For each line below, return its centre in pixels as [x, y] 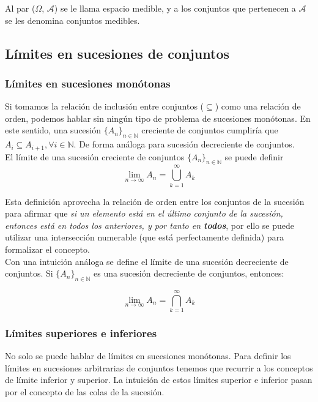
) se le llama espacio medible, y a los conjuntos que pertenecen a [175, 8]
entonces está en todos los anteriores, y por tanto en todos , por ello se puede [150, 225]
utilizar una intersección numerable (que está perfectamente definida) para [145, 237]
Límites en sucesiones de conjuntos [117, 53]
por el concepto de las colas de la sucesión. [85, 392]
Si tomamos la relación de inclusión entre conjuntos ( [105, 106]
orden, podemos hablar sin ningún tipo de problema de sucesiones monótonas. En [158, 118]
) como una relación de [258, 106]
